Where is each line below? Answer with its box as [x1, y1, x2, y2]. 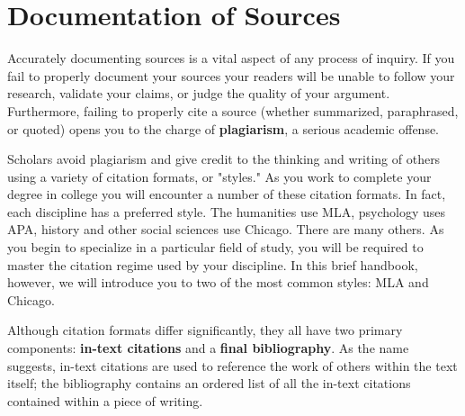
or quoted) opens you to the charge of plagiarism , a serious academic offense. [7, 119, 440, 138]
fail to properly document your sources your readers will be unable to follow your [7, 66, 455, 85]
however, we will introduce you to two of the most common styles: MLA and [7, 273, 429, 292]
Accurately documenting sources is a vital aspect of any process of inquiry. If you [7, 49, 455, 68]
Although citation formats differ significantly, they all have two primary [7, 321, 403, 339]
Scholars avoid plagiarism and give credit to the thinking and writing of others [7, 149, 441, 168]
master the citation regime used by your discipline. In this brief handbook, [7, 255, 418, 274]
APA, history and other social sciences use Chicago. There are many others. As [7, 220, 444, 239]
